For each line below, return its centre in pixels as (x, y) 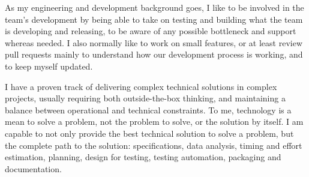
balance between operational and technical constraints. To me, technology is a (148, 109)
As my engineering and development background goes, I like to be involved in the (154, 7)
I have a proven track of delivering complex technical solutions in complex (141, 86)
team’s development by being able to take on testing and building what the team (154, 19)
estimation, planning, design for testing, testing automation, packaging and (143, 157)
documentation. (33, 168)
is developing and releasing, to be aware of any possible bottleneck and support (151, 31)
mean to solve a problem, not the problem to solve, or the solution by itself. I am (154, 121)
